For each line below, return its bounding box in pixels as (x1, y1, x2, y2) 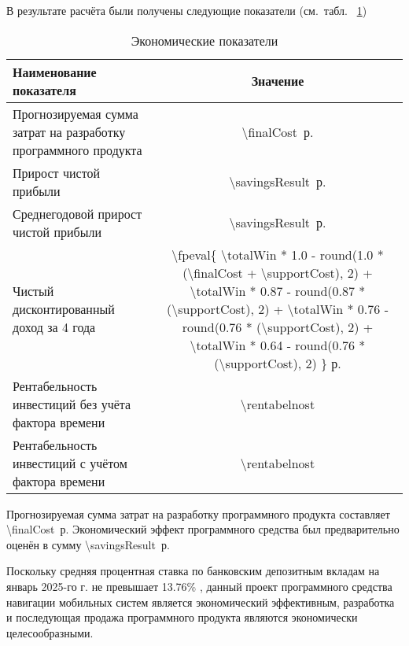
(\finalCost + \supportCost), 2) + (182, 263, 373, 282)
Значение (251, 72, 304, 90)
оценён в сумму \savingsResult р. (6, 536, 170, 552)
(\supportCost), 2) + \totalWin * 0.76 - (166, 299, 389, 318)
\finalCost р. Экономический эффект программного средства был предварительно (6, 521, 400, 537)
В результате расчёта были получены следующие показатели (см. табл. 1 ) (6, 2, 367, 18)
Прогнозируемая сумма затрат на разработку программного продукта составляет (6, 505, 390, 522)
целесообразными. (6, 624, 94, 640)
